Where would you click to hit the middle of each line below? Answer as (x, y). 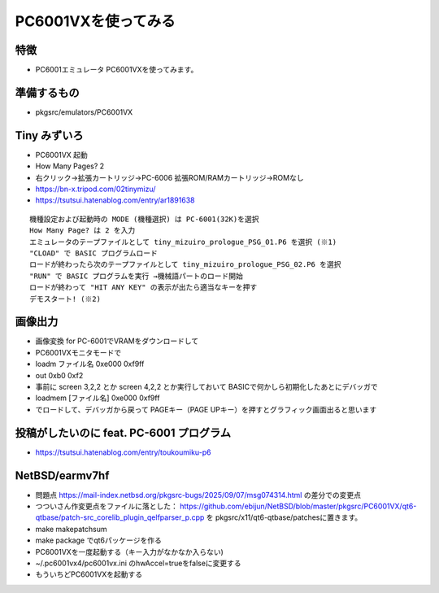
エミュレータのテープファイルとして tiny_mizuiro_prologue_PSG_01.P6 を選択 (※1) (183, 242)
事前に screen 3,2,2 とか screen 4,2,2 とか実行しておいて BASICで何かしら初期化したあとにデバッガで (206, 387)
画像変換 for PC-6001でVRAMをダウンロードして (117, 341)
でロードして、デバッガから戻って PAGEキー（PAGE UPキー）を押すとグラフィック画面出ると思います (206, 409)
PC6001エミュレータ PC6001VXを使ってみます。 (117, 70)
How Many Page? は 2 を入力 (83, 231)
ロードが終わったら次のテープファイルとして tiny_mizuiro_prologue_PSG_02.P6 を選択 (185, 265)
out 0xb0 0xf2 (59, 375)
